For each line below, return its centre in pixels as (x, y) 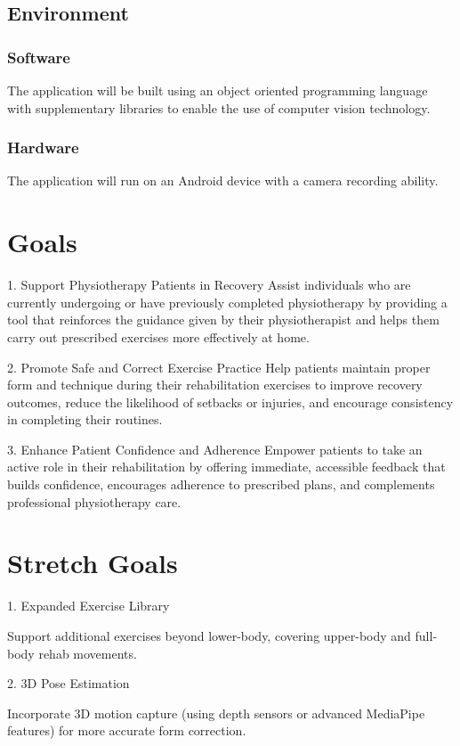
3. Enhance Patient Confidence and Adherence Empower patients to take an (215, 449)
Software (39, 57)
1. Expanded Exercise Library (89, 606)
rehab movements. (88, 653)
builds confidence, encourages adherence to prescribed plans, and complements (221, 484)
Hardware (43, 148)
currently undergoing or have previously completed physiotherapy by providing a (227, 302)
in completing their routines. (85, 419)
